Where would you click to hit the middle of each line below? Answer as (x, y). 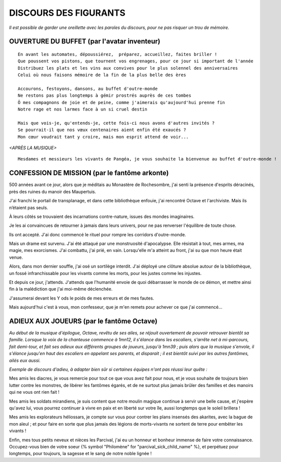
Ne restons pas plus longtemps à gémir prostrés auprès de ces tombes (105, 95)
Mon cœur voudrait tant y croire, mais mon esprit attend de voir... (103, 137)
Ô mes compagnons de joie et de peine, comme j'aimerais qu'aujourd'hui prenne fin (122, 102)
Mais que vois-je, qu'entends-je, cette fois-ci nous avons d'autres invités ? (116, 123)
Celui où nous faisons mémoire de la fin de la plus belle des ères (102, 75)
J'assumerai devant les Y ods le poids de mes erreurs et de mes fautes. (82, 298)
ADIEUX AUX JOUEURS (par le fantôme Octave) (83, 321)
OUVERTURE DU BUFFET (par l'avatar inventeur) (85, 41)
